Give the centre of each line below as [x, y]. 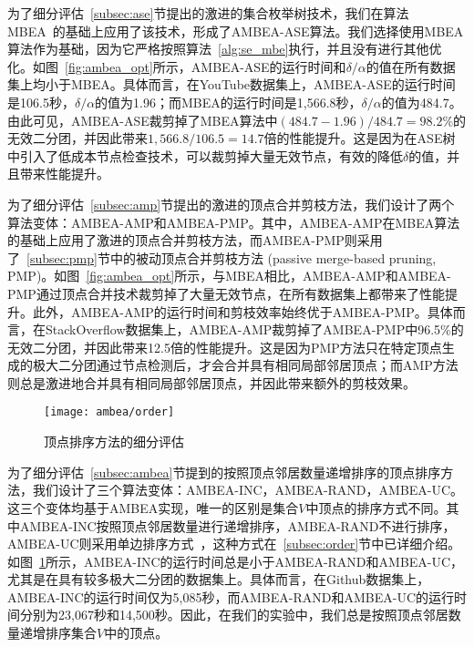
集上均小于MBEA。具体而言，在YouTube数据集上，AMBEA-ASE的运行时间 [232, 84]
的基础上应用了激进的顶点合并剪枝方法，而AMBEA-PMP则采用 [195, 240]
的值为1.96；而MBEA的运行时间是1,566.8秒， [228, 102]
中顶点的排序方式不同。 [376, 507]
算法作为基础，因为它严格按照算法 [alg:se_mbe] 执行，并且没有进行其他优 [225, 49]
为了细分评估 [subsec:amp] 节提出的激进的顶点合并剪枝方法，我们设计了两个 [231, 204]
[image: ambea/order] [109, 412]
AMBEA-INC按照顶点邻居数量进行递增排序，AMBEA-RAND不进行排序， [237, 525]
